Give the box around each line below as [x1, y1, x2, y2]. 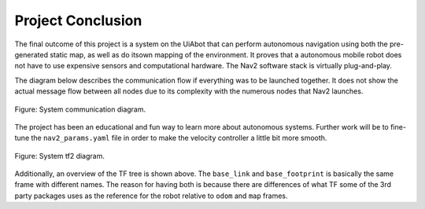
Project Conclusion [14, 12, 142, 29]
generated [14, 49, 49, 59]
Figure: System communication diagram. [14, 104, 146, 114]
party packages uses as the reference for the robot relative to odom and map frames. [14, 191, 288, 200]
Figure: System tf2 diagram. [14, 151, 105, 160]
